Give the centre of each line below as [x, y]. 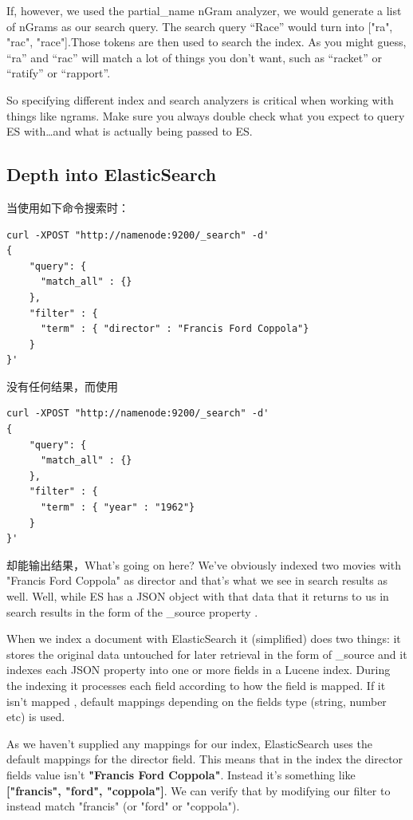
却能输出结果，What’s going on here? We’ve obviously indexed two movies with [204, 564]
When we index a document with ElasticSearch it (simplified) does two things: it [204, 639]
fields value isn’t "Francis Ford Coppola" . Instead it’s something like [181, 774]
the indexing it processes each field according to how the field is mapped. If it [196, 685]
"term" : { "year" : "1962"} [118, 508]
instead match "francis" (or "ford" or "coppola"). [123, 806]
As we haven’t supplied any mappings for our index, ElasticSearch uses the [189, 743]
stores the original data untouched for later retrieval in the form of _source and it [207, 654]
